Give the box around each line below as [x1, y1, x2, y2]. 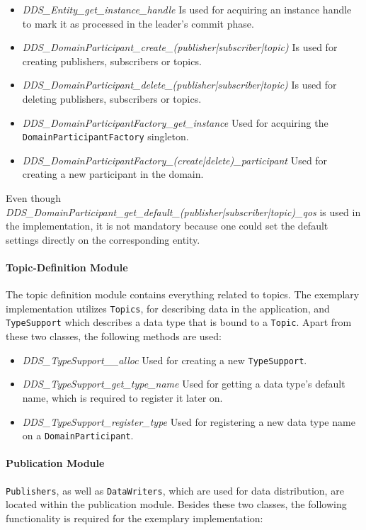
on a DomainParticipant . [22, 428, 134, 443]
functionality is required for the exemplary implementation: [6, 510, 263, 525]
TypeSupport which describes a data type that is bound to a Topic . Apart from [6, 315, 352, 329]
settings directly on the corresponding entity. [6, 232, 200, 247]
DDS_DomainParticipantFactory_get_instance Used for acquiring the [22, 115, 328, 130]
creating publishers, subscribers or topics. [22, 53, 202, 68]
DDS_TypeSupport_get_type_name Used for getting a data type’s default [22, 376, 345, 391]
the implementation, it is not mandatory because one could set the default [6, 218, 328, 233]
